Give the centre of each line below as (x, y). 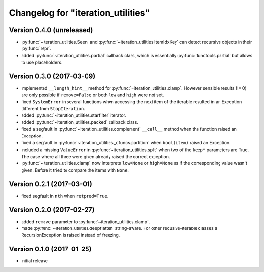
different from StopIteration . (53, 109)
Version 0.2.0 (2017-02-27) (52, 210)
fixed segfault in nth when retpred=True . (65, 196)
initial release (35, 261)
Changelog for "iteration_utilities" (79, 13)
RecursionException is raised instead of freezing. (71, 235)
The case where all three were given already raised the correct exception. (96, 157)
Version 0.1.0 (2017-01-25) (51, 249)
